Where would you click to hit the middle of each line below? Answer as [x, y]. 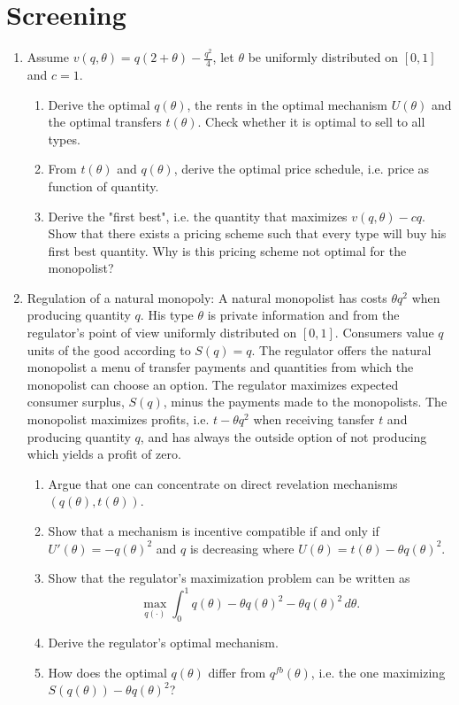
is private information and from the [303, 315]
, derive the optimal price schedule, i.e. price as [302, 169]
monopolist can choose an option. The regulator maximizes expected [213, 384]
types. [64, 139]
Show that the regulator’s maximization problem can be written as [229, 578]
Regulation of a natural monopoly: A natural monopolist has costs [207, 297]
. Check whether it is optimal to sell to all [311, 122]
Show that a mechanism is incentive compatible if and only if [214, 531]
